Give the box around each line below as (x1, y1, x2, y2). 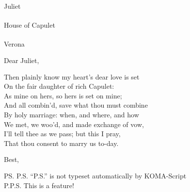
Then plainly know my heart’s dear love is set (4, 71, 140, 81)
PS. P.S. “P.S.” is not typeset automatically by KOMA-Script (4, 170, 187, 180)
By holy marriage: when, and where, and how (4, 109, 139, 119)
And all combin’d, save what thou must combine (4, 100, 148, 110)
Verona (4, 39, 25, 49)
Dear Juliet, (4, 55, 39, 65)
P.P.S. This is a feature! (4, 180, 74, 190)
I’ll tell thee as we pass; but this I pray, (4, 128, 121, 139)
